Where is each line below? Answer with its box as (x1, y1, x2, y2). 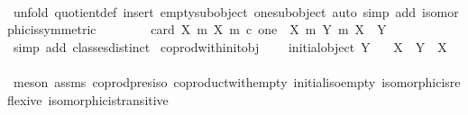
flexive (7, 90, 42, 109)
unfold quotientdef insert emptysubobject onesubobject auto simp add (13, 2, 417, 21)
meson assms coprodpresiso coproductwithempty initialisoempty (13, 72, 376, 91)
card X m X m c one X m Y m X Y (151, 20, 387, 39)
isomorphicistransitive (48, 90, 169, 109)
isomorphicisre (381, 72, 461, 91)
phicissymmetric (7, 20, 96, 39)
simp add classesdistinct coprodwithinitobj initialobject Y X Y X (13, 37, 447, 56)
